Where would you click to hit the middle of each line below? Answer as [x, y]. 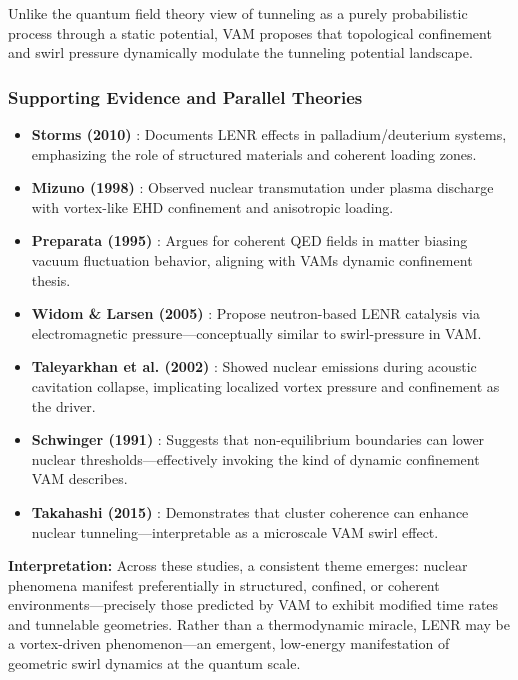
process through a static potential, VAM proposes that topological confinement [250, 32]
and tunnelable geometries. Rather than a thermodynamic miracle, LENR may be [259, 623]
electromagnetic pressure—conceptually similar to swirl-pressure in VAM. [256, 332]
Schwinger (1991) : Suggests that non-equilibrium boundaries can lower [258, 439]
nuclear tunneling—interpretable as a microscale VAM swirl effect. [235, 531]
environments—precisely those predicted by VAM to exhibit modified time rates [253, 604]
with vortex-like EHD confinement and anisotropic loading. [212, 206]
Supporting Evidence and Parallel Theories [185, 96]
